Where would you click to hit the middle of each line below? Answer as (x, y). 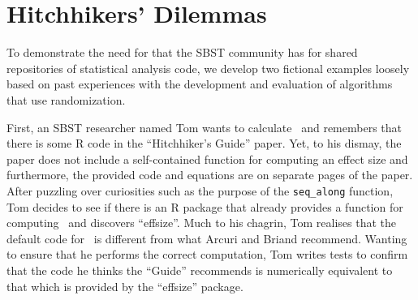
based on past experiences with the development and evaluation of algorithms (200, 84)
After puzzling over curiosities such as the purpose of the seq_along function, (200, 190)
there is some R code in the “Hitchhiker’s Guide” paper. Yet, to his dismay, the (204, 143)
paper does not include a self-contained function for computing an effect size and (207, 159)
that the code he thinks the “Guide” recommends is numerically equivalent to (200, 270)
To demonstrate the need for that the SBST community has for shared (182, 52)
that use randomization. (66, 99)
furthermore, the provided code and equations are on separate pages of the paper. (210, 175)
